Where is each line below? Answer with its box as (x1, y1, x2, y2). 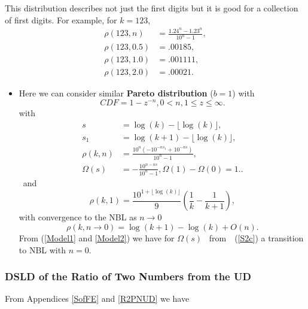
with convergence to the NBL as (19, 211, 137, 223)
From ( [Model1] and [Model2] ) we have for (19, 231, 175, 244)
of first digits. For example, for (5, 13, 117, 26)
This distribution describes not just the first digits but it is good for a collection (5, 2, 298, 14)
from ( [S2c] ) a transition (209, 231, 304, 244)
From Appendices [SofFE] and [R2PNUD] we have (5, 292, 190, 305)
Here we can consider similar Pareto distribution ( (19, 87, 214, 99)
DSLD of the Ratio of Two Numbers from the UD (5, 269, 251, 284)
